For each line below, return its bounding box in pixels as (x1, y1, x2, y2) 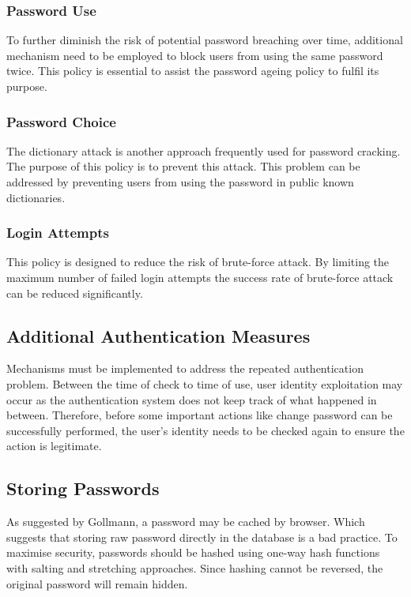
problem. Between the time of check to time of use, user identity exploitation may (6, 375, 403, 392)
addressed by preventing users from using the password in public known (6, 174, 354, 190)
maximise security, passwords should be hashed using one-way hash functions (6, 544, 380, 561)
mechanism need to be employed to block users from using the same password (6, 47, 383, 63)
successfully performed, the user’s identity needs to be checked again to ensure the (6, 422, 405, 438)
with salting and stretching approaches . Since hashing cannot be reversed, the (6, 559, 383, 576)
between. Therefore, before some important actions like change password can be (6, 407, 393, 423)
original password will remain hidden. (6, 575, 188, 591)
